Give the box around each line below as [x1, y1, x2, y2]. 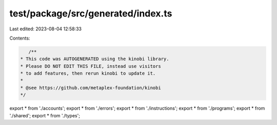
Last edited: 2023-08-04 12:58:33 [9, 26, 82, 32]
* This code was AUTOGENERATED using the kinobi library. [20, 56, 169, 62]
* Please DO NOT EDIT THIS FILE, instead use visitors [20, 63, 161, 69]
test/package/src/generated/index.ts [9, 8, 172, 19]
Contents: [9, 35, 30, 41]
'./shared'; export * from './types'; [9, 112, 81, 118]
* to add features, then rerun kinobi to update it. [20, 70, 156, 77]
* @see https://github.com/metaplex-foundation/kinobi [20, 85, 161, 91]
